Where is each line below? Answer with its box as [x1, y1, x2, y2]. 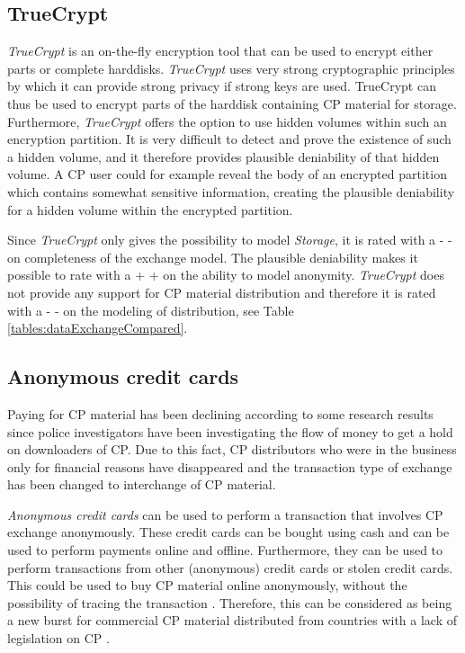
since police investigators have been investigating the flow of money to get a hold [7, 422, 453, 441]
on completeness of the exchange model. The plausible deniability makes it [7, 247, 418, 266]
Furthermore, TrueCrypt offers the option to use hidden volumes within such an [7, 112, 447, 130]
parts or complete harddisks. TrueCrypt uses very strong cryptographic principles [7, 58, 455, 77]
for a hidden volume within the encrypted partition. [7, 200, 293, 219]
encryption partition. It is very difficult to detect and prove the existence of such [7, 130, 452, 148]
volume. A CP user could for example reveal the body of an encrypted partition [7, 165, 447, 183]
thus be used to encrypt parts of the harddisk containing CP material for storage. [7, 94, 457, 112]
